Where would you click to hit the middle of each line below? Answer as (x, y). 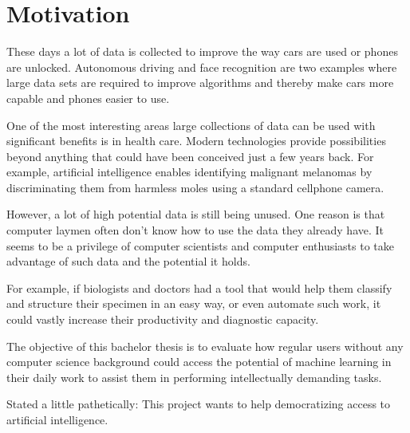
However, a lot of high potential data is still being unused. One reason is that (196, 214)
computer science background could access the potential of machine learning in (199, 362)
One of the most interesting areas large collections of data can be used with (191, 125)
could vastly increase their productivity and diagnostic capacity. (163, 319)
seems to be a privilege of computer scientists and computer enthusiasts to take (200, 245)
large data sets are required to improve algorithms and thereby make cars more (200, 83)
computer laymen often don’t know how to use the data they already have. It (195, 230)
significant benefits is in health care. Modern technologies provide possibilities (196, 141)
